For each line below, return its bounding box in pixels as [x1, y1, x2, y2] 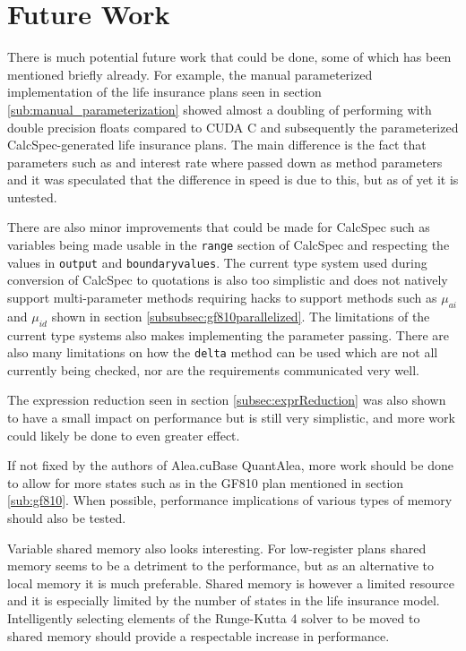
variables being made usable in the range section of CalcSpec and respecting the [7, 236, 450, 254]
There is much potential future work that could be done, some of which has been [7, 47, 452, 66]
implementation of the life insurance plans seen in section [7, 82, 322, 101]
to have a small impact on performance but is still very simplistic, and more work [7, 408, 455, 426]
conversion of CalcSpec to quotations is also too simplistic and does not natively [7, 270, 448, 289]
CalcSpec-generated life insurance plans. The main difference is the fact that [7, 135, 427, 154]
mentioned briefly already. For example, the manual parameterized [7, 64, 373, 83]
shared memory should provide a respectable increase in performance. [7, 626, 390, 645]
